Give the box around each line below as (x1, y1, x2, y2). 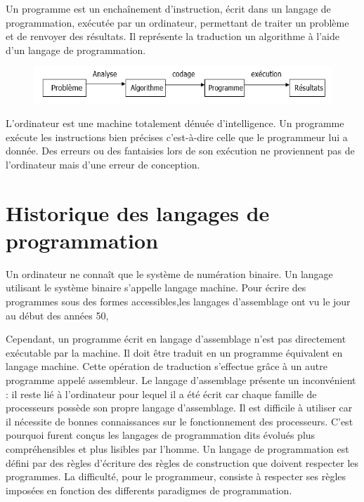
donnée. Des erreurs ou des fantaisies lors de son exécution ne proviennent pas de (6, 143, 355, 158)
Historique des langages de (6, 198, 270, 227)
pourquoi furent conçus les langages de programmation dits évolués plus (6, 428, 316, 442)
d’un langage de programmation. (6, 42, 146, 57)
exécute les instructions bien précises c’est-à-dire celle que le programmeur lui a (6, 129, 348, 144)
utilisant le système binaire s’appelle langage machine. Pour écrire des (6, 280, 306, 295)
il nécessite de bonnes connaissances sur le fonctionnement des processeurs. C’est (6, 414, 353, 428)
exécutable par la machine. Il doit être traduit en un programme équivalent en (6, 345, 343, 359)
